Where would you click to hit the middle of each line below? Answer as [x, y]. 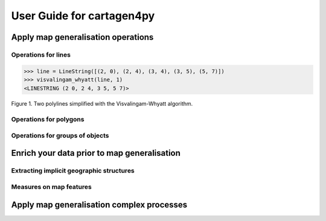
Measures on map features [51, 187]
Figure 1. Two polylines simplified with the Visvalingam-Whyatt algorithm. [102, 104]
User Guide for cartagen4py [83, 16]
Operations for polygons [48, 120]
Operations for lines [41, 54]
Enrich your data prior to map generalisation [96, 153]
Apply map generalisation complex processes [99, 204]
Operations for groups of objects [60, 135]
